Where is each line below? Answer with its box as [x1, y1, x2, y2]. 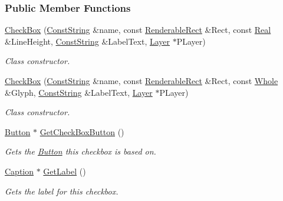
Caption [5, 165, 34, 177]
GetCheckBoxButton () [40, 125, 124, 138]
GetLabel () [43, 165, 86, 177]
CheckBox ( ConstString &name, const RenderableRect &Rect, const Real [5, 24, 271, 36]
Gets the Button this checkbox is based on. [5, 145, 156, 158]
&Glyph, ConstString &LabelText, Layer [5, 86, 153, 98]
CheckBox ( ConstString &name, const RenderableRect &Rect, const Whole [5, 75, 278, 86]
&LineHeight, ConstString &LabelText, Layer [5, 35, 170, 47]
